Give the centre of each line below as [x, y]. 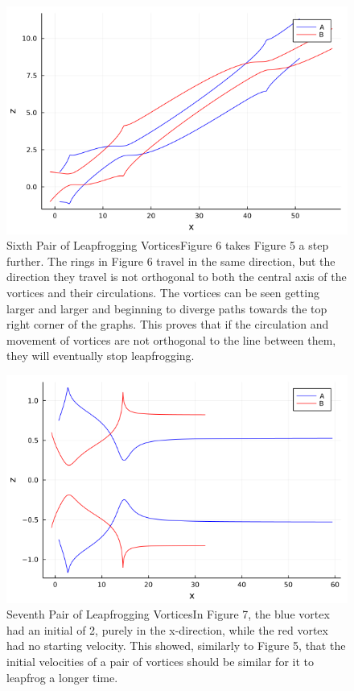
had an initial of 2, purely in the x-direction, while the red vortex [167, 629]
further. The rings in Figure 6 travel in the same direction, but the [171, 261]
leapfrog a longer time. [62, 677]
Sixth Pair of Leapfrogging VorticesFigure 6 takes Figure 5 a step [168, 245]
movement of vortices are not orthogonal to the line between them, [171, 339]
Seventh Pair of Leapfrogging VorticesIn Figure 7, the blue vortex [168, 614]
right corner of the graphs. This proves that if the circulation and [168, 324]
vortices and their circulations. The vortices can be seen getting [163, 293]
